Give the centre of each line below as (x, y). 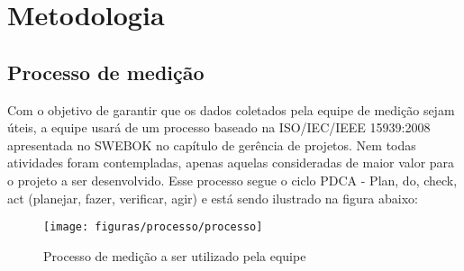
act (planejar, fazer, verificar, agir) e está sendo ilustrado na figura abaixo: (213, 198)
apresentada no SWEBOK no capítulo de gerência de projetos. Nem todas (212, 145)
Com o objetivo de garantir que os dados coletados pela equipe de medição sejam (231, 109)
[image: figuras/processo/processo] (153, 227)
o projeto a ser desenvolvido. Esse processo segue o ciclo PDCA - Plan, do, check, (232, 180)
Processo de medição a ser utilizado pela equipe (175, 255)
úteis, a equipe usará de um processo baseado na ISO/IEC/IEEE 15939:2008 (219, 127)
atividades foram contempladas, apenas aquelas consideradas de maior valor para (231, 163)
